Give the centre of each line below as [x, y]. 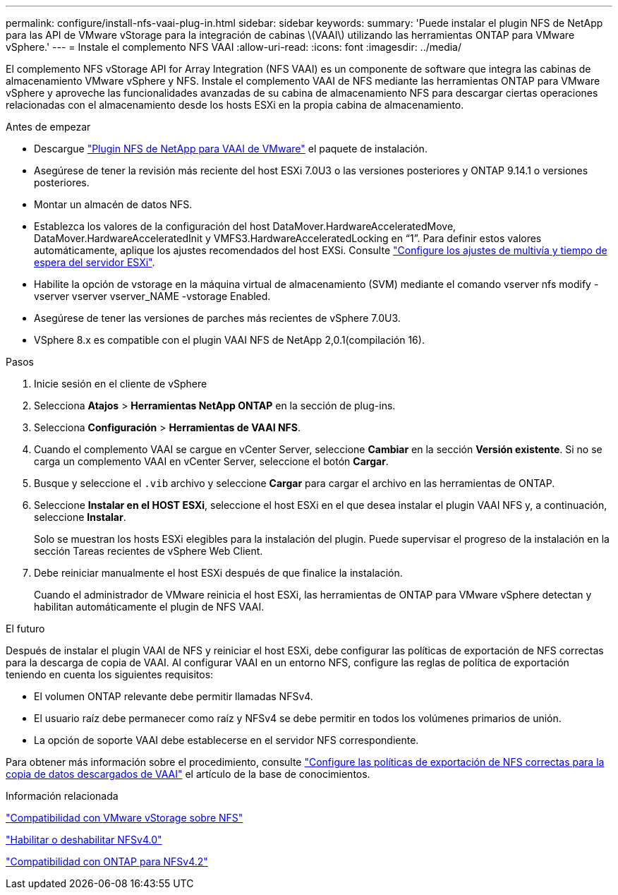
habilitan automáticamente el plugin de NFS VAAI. [149, 607]
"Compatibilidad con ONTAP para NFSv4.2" [107, 861]
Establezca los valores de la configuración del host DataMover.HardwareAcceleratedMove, [245, 226]
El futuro [25, 629]
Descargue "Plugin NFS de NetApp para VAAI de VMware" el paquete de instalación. [231, 149]
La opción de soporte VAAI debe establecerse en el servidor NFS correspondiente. [226, 740]
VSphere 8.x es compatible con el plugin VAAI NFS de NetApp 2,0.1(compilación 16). [229, 340]
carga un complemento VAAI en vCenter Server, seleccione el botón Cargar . [211, 461]
